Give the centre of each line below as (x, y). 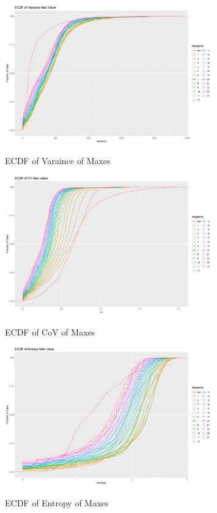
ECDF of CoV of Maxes (50, 331)
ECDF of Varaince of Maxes (58, 161)
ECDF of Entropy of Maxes (57, 502)
